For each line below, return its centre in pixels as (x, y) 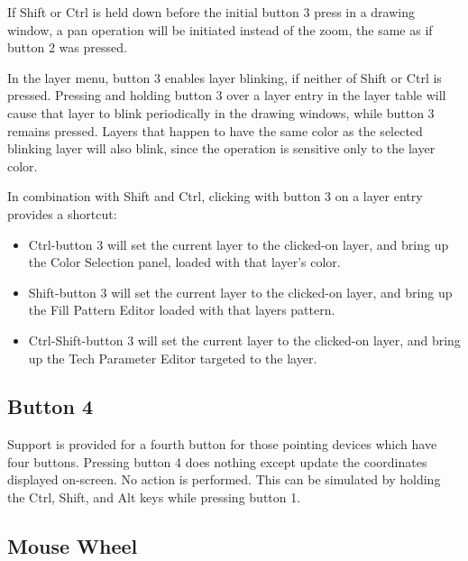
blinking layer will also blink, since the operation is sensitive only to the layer (221, 148)
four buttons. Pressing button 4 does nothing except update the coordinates (217, 461)
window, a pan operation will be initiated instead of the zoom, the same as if (220, 29)
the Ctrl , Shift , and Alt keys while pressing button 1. (154, 497)
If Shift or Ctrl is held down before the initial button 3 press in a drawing (211, 12)
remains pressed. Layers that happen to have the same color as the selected (215, 130)
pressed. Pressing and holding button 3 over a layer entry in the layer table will (227, 95)
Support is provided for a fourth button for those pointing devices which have (222, 444)
